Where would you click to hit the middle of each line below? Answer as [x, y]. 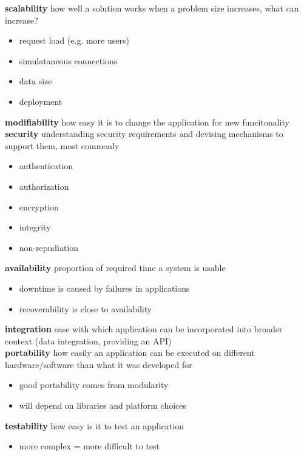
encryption [39, 206]
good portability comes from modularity [94, 385]
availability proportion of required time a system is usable [115, 268]
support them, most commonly [62, 145]
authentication [46, 166]
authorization [44, 186]
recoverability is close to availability [86, 308]
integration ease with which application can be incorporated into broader [144, 329]
